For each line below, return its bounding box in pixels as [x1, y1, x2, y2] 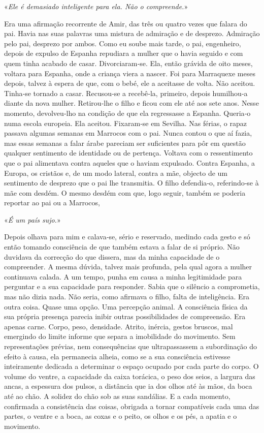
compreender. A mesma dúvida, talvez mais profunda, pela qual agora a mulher [4, 261, 252, 272]
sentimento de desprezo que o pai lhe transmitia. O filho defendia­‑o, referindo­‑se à [4, 177, 259, 188]
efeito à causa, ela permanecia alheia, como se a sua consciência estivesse [4, 351, 230, 361]
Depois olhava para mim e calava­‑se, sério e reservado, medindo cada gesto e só [4, 231, 250, 242]
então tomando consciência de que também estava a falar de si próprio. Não [4, 241, 240, 252]
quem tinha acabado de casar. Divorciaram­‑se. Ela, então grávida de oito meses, [4, 57, 253, 68]
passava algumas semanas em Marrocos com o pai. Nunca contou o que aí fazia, [4, 128, 252, 138]
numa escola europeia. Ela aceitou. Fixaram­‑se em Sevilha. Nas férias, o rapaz [4, 117, 247, 128]
